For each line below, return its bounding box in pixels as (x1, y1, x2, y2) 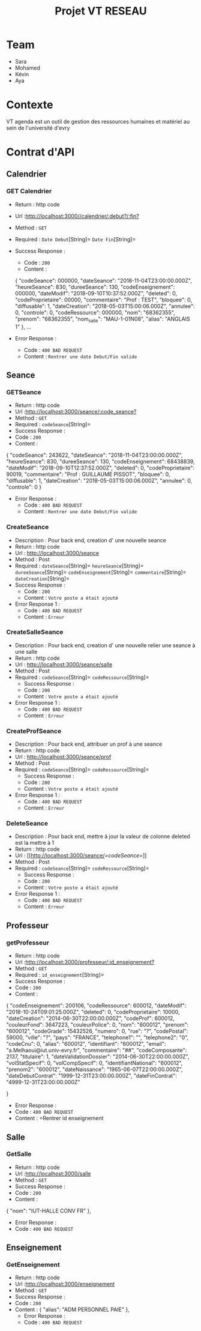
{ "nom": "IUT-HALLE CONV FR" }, (6, 1207, 92, 1214)
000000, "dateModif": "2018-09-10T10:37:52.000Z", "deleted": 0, (14, 289, 178, 297)
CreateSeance (6, 523, 49, 531)
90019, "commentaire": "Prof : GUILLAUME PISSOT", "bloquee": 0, (6, 471, 170, 478)
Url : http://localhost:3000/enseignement (14, 1281, 115, 1288)
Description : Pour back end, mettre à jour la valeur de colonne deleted (14, 833, 190, 840)
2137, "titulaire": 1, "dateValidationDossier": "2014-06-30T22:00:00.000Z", (6, 1053, 190, 1060)
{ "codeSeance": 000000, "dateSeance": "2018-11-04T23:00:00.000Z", (14, 277, 192, 284)
